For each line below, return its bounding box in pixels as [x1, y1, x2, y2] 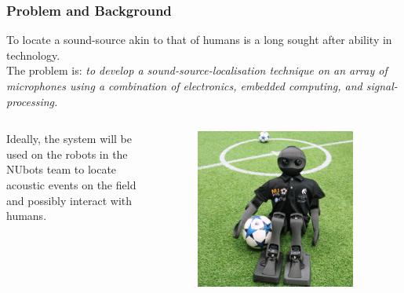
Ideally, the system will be [6, 130, 132, 147]
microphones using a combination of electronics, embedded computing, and [6, 78, 362, 93]
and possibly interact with [6, 192, 133, 208]
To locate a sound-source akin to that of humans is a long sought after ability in [6, 31, 392, 48]
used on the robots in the [6, 145, 128, 162]
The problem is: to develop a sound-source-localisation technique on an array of [6, 62, 388, 79]
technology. [6, 46, 60, 63]
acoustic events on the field [6, 176, 136, 192]
